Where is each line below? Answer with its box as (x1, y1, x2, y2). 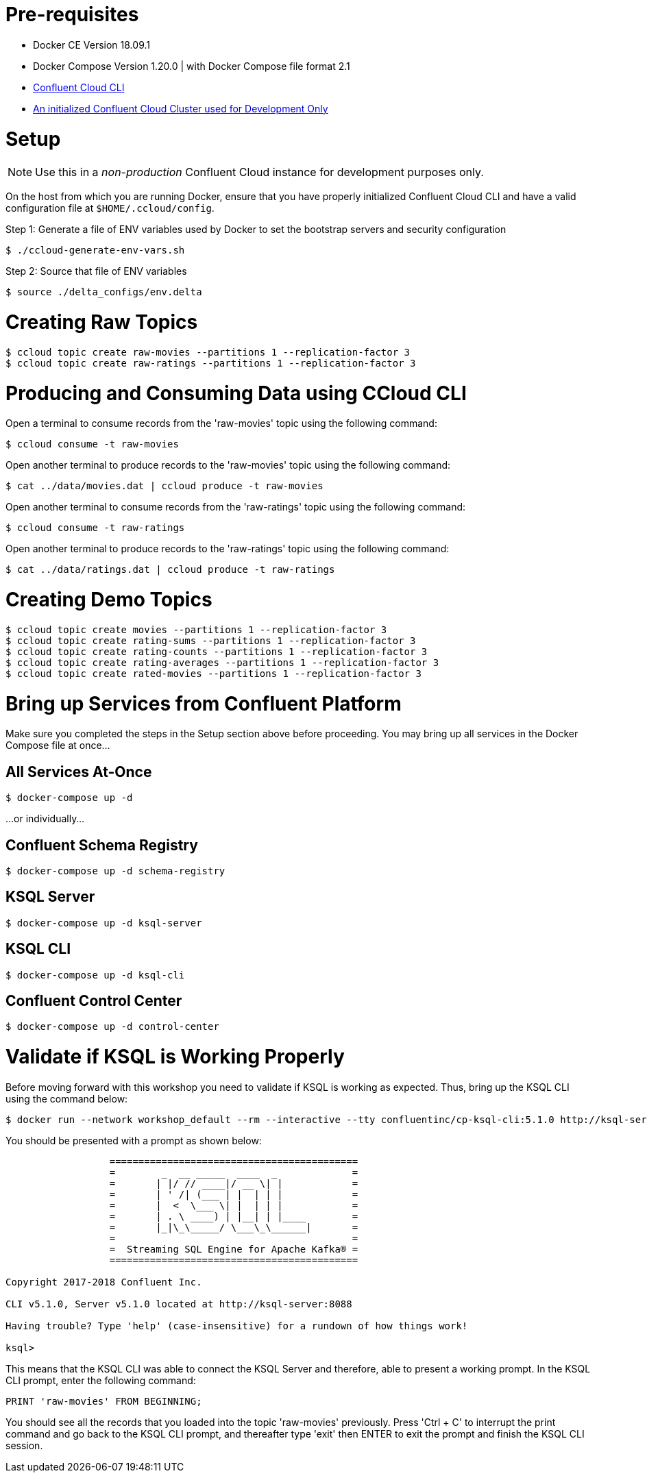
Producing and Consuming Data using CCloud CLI (5, 381, 467, 405)
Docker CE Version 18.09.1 (33, 38, 150, 51)
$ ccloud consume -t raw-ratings (5, 522, 185, 534)
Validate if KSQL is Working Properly (5, 1045, 345, 1069)
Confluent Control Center (5, 992, 182, 1010)
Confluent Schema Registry (5, 836, 198, 854)
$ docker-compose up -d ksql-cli (5, 969, 185, 981)
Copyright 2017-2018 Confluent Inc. (5, 1276, 202, 1288)
